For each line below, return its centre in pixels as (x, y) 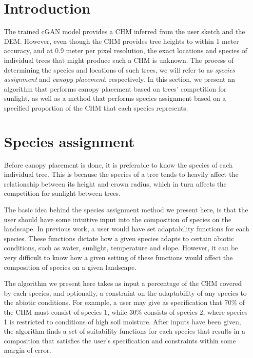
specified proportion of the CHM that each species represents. (96, 107)
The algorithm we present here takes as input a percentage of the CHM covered (123, 283)
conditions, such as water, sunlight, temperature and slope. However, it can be (121, 248)
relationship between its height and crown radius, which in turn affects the (115, 183)
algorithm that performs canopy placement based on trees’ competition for (115, 88)
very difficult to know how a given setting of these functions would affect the (118, 257)
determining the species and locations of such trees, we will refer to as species (119, 69)
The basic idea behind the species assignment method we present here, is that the (126, 209)
